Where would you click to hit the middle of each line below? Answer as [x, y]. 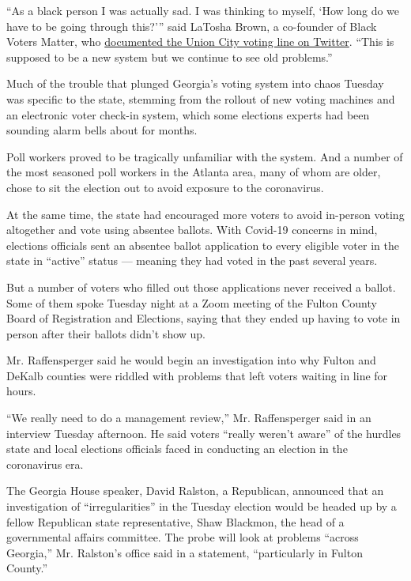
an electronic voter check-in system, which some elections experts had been [188, 114]
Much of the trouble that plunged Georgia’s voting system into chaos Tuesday [195, 83]
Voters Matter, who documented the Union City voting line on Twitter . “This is [200, 41]
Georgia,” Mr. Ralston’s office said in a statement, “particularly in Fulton [185, 552]
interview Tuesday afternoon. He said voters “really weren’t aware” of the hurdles [204, 433]
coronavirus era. [45, 464]
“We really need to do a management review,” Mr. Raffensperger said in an [189, 418]
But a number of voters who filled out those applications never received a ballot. [201, 287]
